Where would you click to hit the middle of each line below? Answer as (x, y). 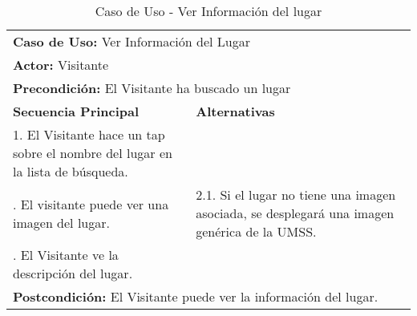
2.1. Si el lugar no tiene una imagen (296, 194)
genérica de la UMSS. (256, 231)
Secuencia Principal (76, 111)
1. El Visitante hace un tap (89, 134)
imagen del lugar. (61, 222)
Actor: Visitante (61, 65)
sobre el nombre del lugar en (93, 153)
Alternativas (235, 111)
